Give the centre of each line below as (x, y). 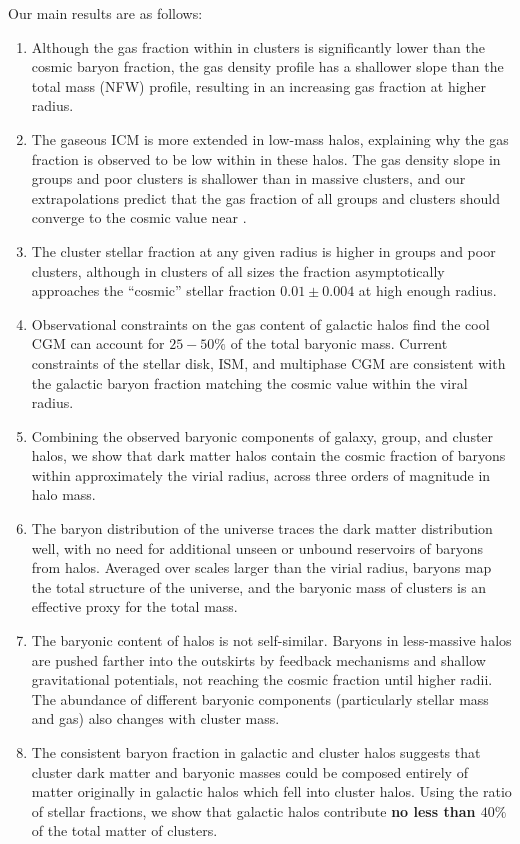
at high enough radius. (427, 290)
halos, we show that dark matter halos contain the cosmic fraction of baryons (268, 455)
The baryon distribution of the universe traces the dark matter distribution (262, 528)
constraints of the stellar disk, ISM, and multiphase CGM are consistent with (268, 362)
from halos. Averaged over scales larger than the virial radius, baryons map (261, 567)
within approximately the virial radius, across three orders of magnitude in (261, 474)
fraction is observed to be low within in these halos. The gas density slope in (266, 158)
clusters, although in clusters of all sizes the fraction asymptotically (238, 270)
